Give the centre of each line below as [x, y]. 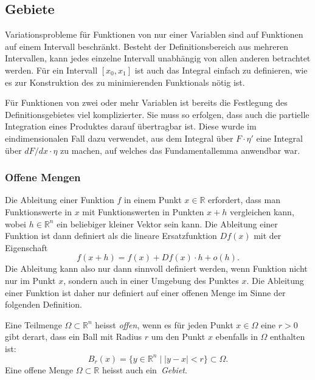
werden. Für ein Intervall [51, 70]
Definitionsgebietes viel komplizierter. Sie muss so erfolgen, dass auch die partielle [157, 114]
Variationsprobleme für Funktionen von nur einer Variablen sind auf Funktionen [154, 34]
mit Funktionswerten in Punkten [143, 211]
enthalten [288, 337]
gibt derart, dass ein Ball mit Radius [74, 337]
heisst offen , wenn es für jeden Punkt [164, 324]
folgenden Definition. [44, 304]
